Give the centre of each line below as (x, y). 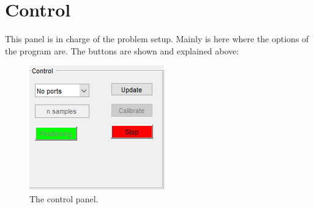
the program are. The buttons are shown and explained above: (122, 50)
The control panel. (64, 198)
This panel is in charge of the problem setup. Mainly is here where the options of (157, 39)
